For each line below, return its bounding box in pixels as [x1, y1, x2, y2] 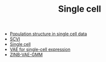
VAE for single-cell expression [9, 46, 71, 52]
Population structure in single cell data [9, 31, 87, 37]
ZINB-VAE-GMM [9, 52, 43, 58]
